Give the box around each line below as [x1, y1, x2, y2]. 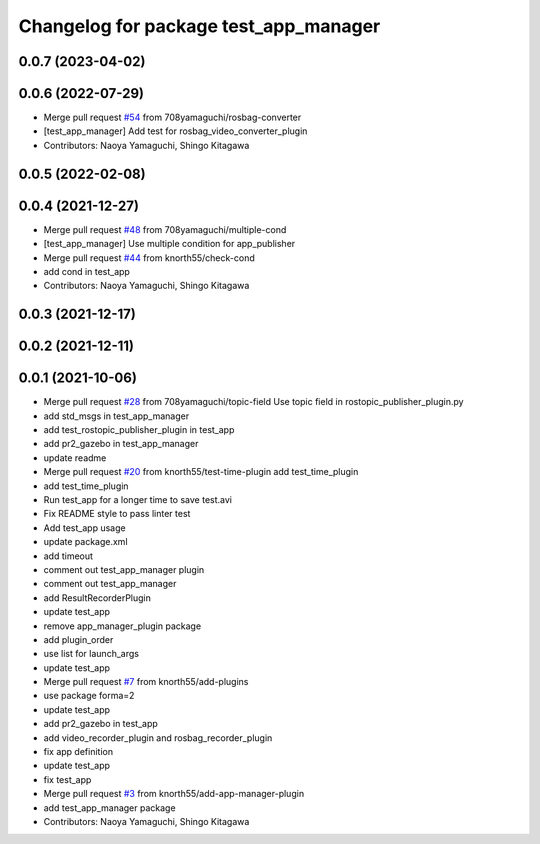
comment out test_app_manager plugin [43, 563, 205, 575]
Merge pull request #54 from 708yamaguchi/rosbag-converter [43, 111, 302, 124]
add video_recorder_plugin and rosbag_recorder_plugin [43, 731, 273, 744]
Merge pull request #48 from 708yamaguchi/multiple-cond [43, 223, 287, 235]
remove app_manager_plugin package [43, 620, 202, 632]
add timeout [43, 550, 94, 562]
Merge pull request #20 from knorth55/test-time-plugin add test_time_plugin [43, 466, 359, 478]
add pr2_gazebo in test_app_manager [43, 438, 199, 450]
